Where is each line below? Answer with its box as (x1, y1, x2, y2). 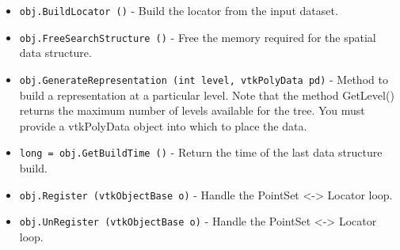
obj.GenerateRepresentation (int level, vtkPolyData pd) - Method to (19, 70, 388, 87)
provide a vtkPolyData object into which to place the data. (19, 117, 307, 134)
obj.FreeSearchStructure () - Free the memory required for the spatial (19, 28, 376, 45)
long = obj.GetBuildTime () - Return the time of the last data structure (19, 144, 383, 161)
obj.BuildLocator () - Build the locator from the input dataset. (19, 2, 338, 18)
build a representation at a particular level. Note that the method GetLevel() (19, 86, 394, 103)
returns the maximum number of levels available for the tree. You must (19, 102, 365, 119)
